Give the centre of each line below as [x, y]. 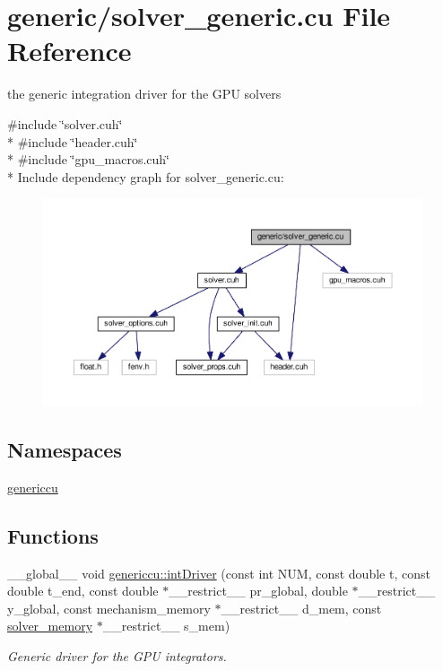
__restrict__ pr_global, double [258, 591]
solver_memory [50, 626]
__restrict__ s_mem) [166, 626]
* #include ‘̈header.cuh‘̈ [73, 141]
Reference [69, 51]
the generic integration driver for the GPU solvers [144, 94]
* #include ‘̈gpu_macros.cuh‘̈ [88, 159]
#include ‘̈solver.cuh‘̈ [65, 123]
